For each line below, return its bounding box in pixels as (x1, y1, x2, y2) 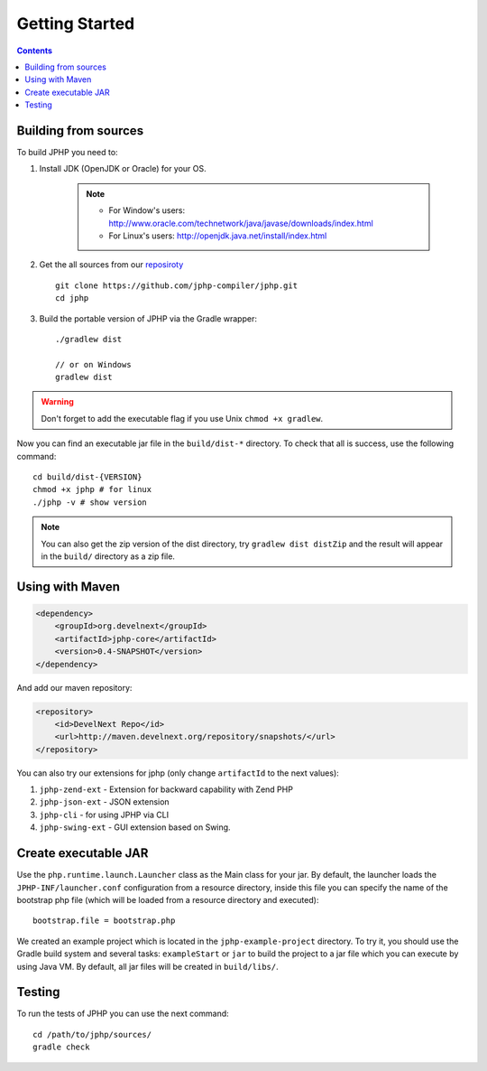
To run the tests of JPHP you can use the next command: (16, 1008, 229, 1020)
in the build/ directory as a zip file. (41, 551, 176, 562)
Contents (16, 45, 53, 56)
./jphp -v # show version (32, 497, 148, 508)
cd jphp (55, 293, 89, 303)
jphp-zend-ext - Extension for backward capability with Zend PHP (39, 784, 293, 795)
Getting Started (16, 14, 135, 33)
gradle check (32, 1042, 90, 1052)
